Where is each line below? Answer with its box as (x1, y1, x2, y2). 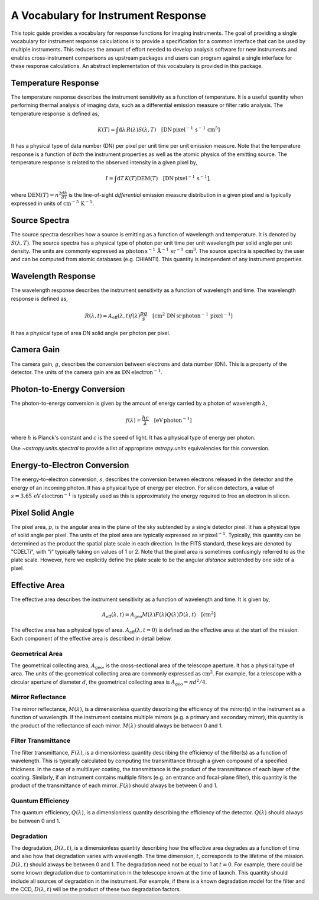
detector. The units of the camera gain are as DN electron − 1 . (11, 368, 162, 375)
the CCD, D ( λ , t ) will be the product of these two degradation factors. (11, 885, 181, 892)
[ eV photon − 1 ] (154, 415, 192, 424)
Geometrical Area (11, 649, 63, 658)
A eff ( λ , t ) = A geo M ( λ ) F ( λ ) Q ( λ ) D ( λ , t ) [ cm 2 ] (102, 610, 216, 619)
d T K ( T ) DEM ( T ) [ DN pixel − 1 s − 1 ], (116, 174, 211, 182)
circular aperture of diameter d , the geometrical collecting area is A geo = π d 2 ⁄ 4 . (11, 678, 207, 687)
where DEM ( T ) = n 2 (11, 190, 62, 198)
